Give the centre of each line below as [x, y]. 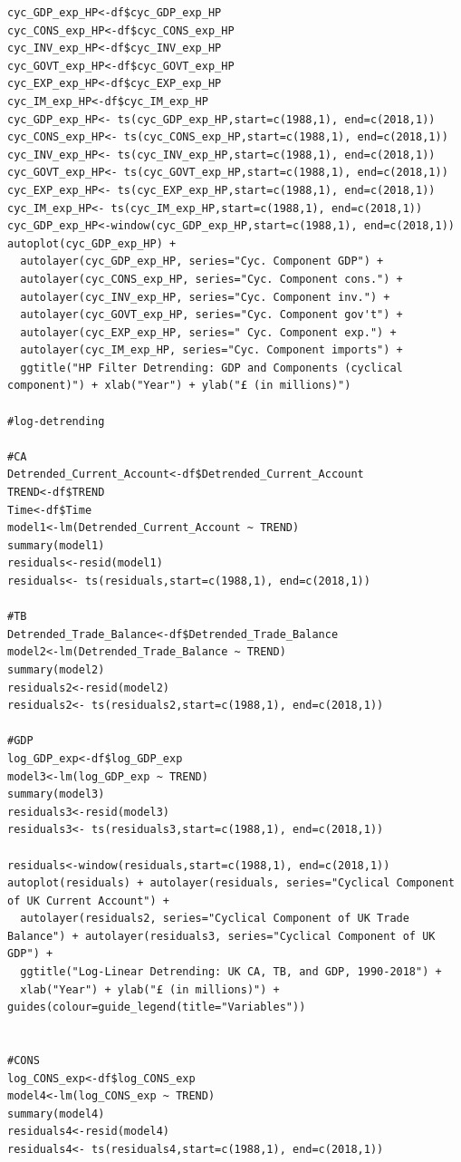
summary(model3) [56, 794]
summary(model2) [56, 669]
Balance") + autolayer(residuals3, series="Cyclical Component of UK [221, 936]
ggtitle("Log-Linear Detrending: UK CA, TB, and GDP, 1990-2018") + [231, 972]
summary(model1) [56, 545]
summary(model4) [56, 1114]
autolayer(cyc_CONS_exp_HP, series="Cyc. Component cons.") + [211, 279]
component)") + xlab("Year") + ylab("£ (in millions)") [179, 386]
